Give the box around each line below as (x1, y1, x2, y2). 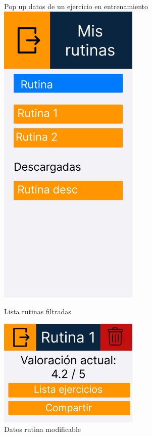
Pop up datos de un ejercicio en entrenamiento (4, 1, 148, 11)
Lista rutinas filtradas (4, 306, 71, 317)
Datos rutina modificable (4, 424, 81, 434)
